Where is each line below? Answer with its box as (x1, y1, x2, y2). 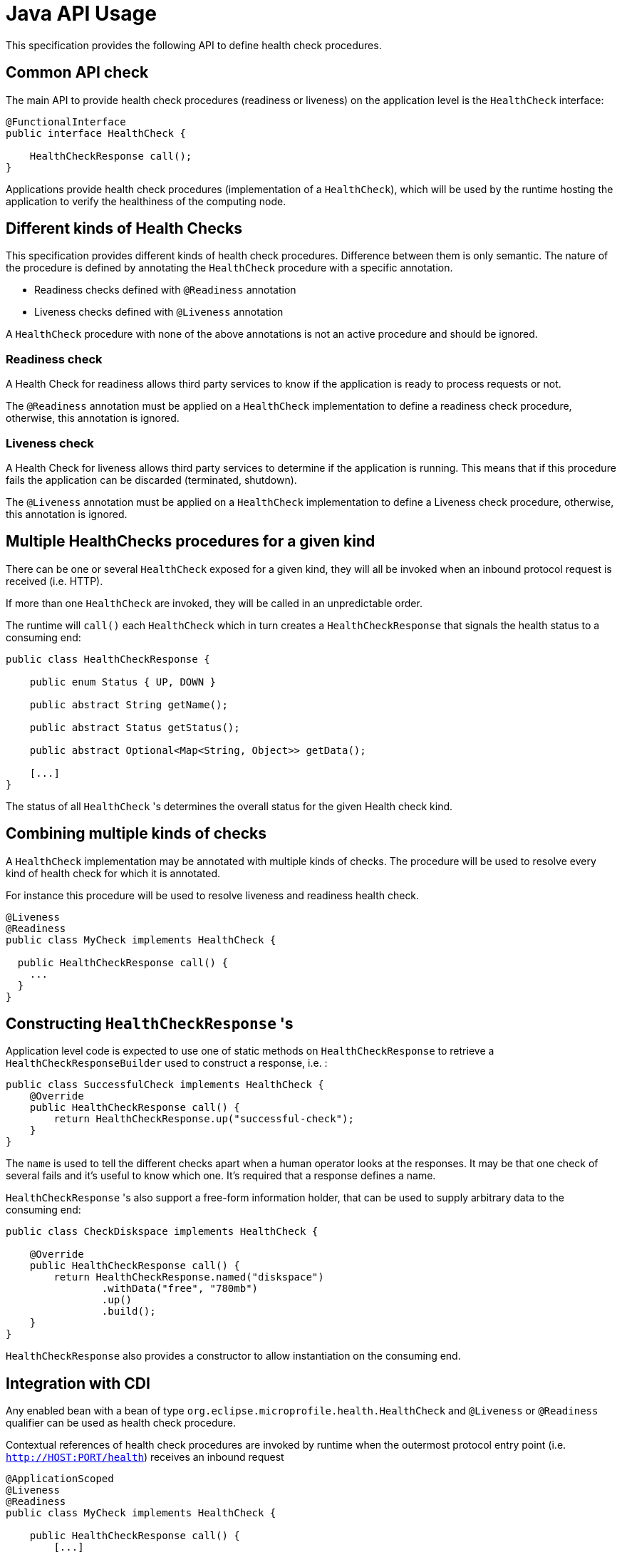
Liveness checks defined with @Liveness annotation (34, 306, 284, 319)
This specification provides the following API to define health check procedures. (6, 38, 382, 51)
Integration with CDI (6, 1374, 150, 1392)
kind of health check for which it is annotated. (6, 866, 221, 879)
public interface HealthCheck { (6, 127, 186, 139)
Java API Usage (6, 1, 157, 26)
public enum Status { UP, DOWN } (29, 676, 217, 688)
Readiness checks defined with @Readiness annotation (34, 284, 296, 296)
